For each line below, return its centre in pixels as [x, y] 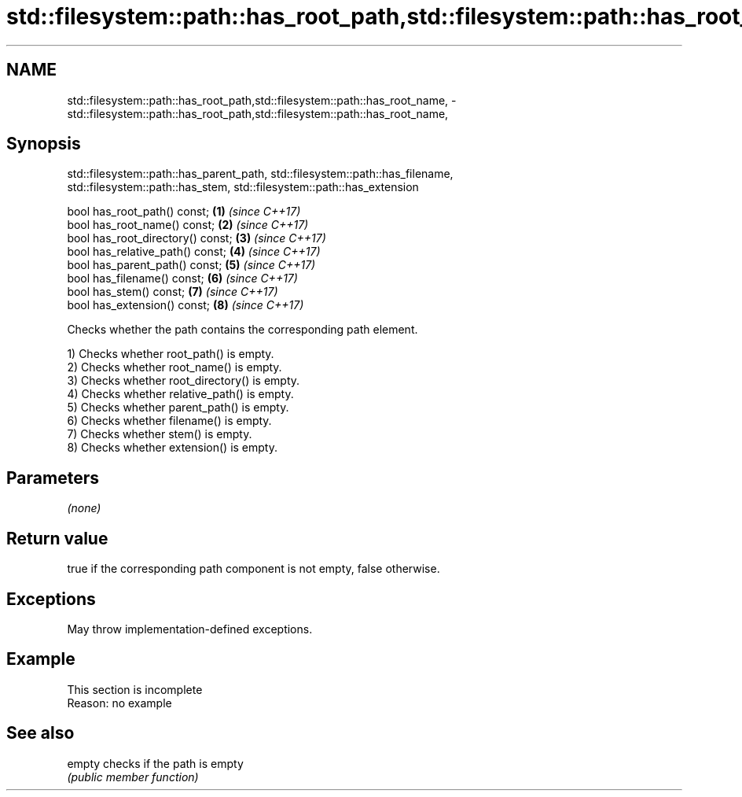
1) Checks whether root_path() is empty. [171, 354]
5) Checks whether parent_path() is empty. [178, 408]
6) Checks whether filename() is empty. [169, 421]
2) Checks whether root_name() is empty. [174, 367]
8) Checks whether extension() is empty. [172, 448]
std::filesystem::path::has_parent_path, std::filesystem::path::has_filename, [260, 174]
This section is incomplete [135, 689]
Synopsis [44, 144]
